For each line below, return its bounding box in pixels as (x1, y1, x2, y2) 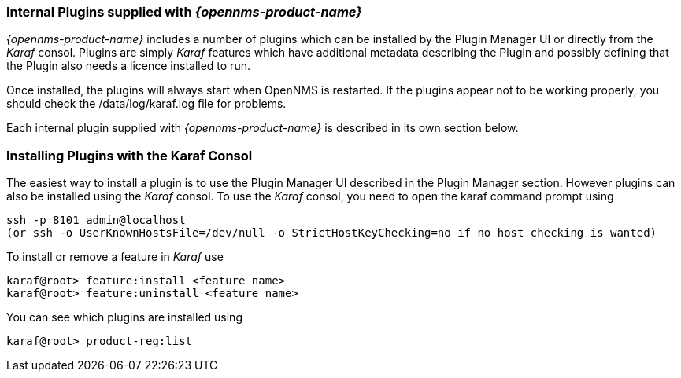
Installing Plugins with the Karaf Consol (6, 147, 253, 163)
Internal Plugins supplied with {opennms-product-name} (6, 4, 362, 20)
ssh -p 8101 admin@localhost (6, 214, 186, 227)
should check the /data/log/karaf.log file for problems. (6, 97, 287, 111)
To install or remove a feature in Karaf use (6, 250, 224, 264)
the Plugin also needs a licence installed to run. (6, 59, 250, 73)
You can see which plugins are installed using (6, 310, 242, 325)
